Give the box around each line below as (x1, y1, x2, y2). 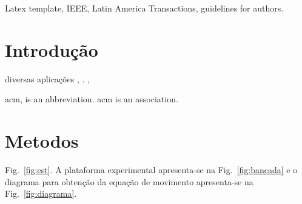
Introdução (5, 37, 98, 62)
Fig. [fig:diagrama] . (5, 187, 77, 200)
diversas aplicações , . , (5, 72, 90, 85)
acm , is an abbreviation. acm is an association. (5, 93, 178, 105)
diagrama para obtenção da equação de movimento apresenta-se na (5, 175, 253, 188)
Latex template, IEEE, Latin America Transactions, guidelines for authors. (5, 2, 284, 14)
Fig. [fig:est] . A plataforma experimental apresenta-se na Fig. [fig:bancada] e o (5, 163, 298, 176)
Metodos (5, 128, 79, 153)
